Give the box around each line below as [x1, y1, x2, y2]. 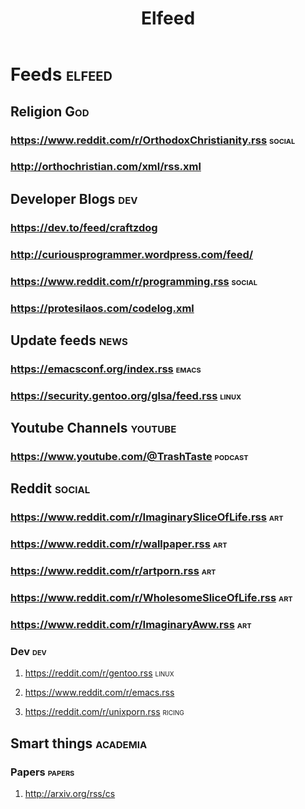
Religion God [10, 103, 90, 120]
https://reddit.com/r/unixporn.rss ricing [24, 706, 185, 718]
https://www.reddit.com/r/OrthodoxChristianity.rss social [10, 133, 296, 147]
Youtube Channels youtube [10, 420, 177, 437]
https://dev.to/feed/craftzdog [10, 220, 158, 234]
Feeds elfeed [10, 63, 113, 86]
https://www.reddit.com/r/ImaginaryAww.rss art [10, 618, 252, 632]
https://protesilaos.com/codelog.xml [10, 301, 195, 315]
